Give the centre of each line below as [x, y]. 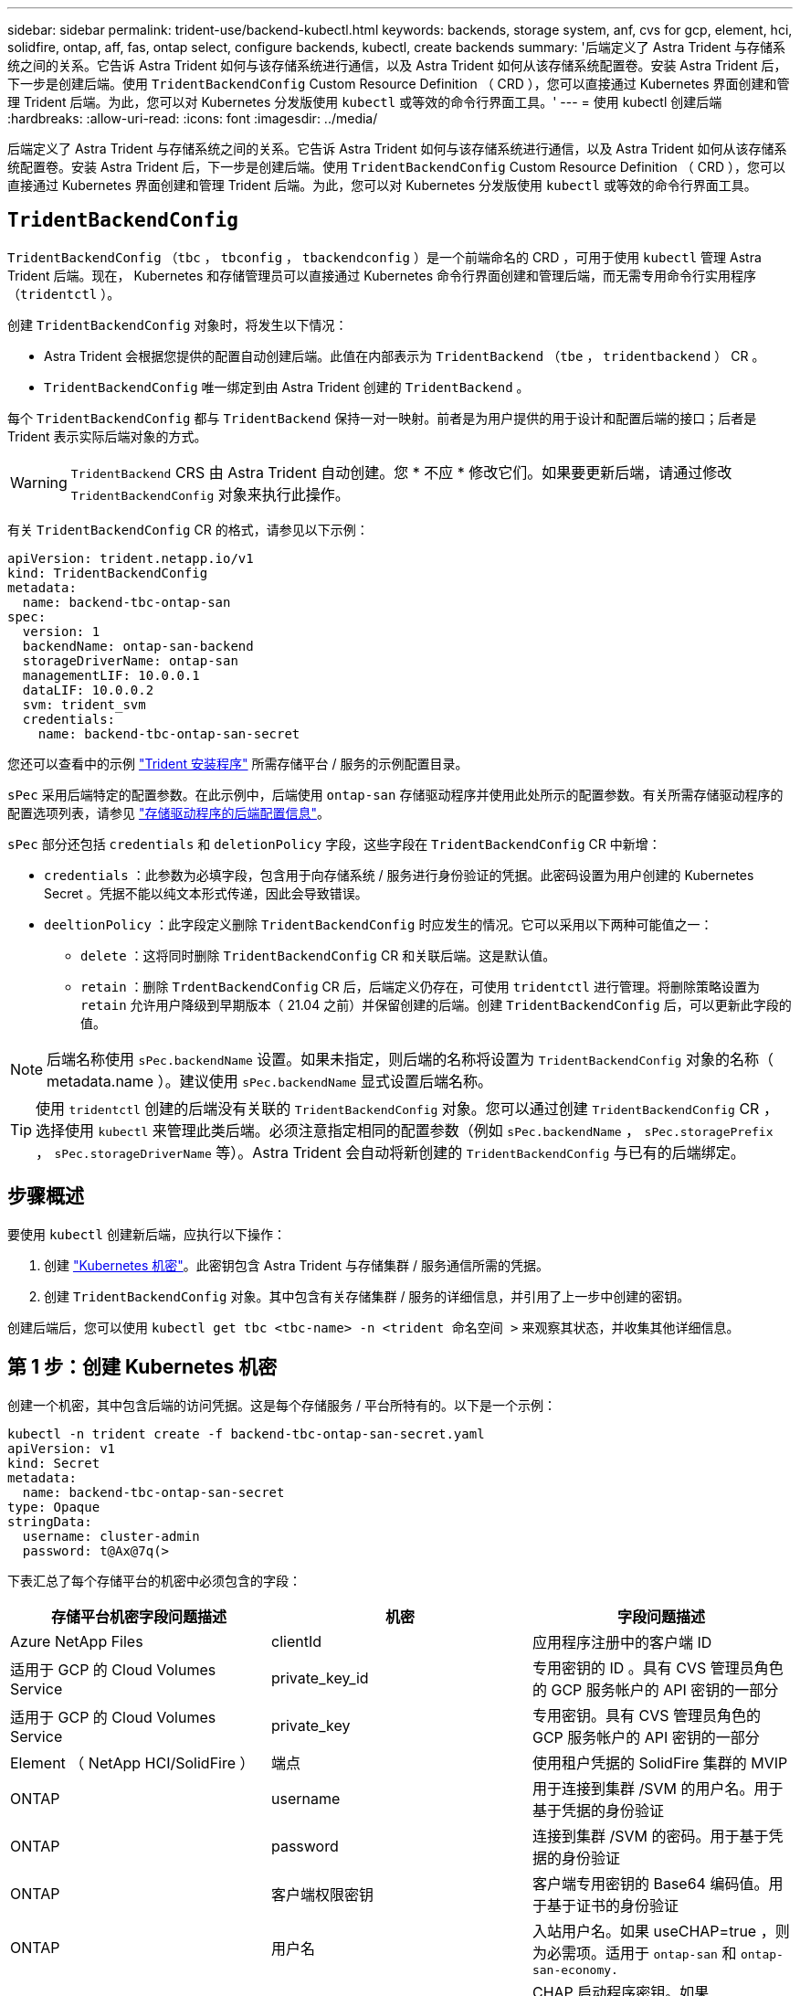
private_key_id [320, 1677]
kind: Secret [54, 1463]
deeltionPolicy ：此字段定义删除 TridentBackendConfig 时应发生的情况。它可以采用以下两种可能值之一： [379, 924]
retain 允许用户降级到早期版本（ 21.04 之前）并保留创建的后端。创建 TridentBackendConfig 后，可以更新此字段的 [436, 1004]
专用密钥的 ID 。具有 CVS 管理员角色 [658, 1667]
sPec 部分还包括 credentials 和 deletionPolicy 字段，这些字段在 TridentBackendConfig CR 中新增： [334, 844]
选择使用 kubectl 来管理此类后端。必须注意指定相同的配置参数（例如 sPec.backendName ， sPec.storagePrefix [405, 1130]
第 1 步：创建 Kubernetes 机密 [142, 1367]
